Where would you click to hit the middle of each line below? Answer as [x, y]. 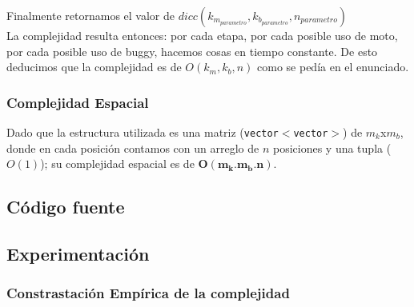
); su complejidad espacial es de [117, 163]
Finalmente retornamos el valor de [90, 15]
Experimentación [78, 254]
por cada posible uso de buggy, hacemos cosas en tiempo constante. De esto [192, 51]
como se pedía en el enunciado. [333, 67]
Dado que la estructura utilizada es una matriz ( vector [143, 132]
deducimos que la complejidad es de [94, 67]
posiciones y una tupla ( [332, 148]
